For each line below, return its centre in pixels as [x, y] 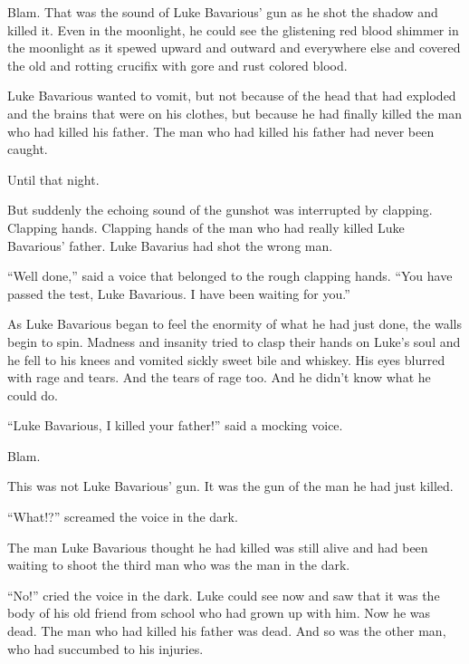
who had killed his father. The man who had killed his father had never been [221, 131]
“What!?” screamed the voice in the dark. [123, 517]
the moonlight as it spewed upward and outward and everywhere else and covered [234, 48]
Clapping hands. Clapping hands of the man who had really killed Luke [206, 227]
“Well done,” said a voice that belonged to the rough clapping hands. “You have [230, 276]
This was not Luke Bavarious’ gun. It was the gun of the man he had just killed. [230, 486]
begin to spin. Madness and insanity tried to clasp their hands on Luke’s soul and [234, 341]
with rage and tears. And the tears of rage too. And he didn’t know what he [219, 377]
